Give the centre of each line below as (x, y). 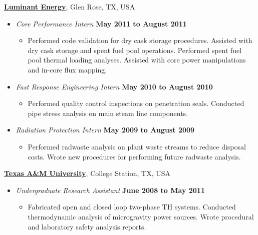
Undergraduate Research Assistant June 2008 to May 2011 (110, 190)
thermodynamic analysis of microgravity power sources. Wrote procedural (141, 216)
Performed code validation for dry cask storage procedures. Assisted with (140, 40)
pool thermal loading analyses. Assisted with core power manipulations (137, 60)
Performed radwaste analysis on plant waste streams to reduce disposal (137, 146)
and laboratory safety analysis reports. (87, 226)
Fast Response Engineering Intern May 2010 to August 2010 (114, 86)
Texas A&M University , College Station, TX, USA (87, 173)
